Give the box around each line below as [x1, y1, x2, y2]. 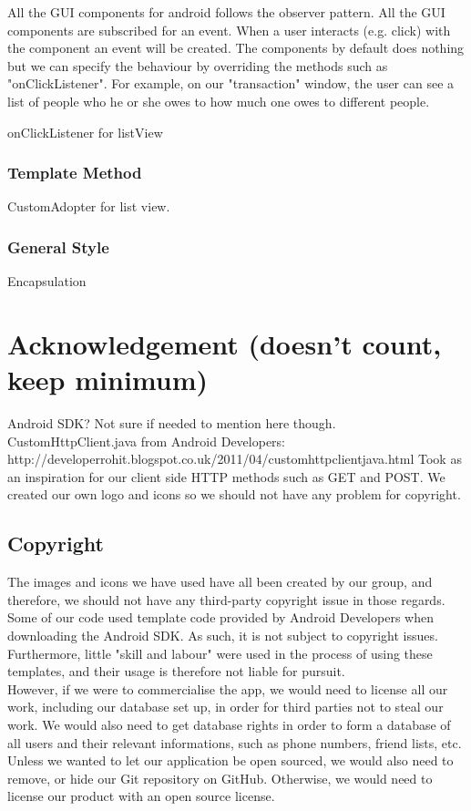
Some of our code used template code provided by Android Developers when [7, 608, 434, 627]
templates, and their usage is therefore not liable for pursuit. [7, 662, 345, 681]
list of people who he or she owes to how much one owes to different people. [7, 91, 430, 110]
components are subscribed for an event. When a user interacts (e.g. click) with [7, 20, 451, 39]
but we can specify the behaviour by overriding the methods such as [7, 56, 388, 75]
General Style [7, 235, 109, 258]
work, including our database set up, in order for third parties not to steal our [7, 697, 444, 716]
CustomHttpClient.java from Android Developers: [7, 431, 285, 450]
